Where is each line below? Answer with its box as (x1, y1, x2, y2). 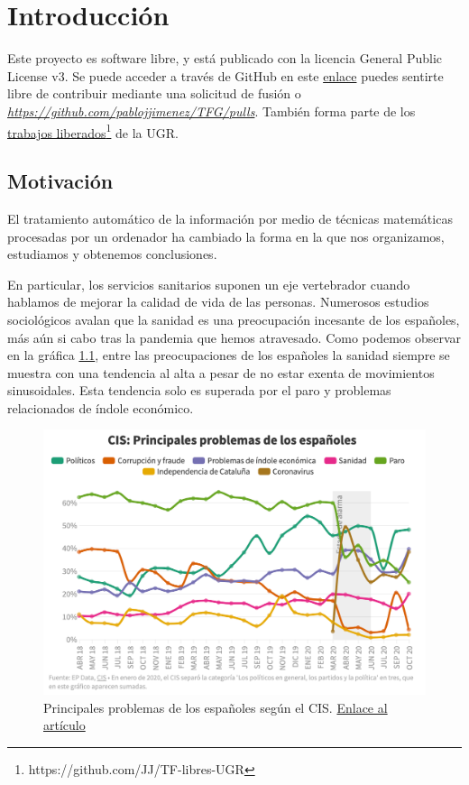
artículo (43, 716, 86, 734)
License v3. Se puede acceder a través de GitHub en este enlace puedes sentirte (7, 66, 444, 85)
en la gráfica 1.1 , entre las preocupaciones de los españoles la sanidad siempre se (7, 346, 450, 365)
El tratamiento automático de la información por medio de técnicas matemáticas (7, 208, 453, 227)
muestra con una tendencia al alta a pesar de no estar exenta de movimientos (7, 363, 435, 382)
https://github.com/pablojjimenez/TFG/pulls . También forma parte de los (7, 101, 416, 120)
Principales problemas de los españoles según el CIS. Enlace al (43, 697, 388, 716)
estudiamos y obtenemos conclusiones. (7, 245, 217, 263)
